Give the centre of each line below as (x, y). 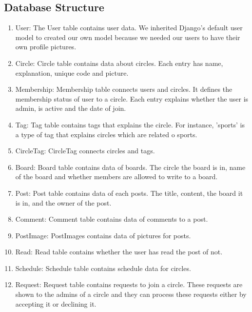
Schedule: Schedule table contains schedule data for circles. (103, 268)
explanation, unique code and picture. (72, 73)
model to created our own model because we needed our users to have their (128, 37)
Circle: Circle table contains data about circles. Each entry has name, (119, 63)
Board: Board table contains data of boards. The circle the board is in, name (130, 167)
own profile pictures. (46, 47)
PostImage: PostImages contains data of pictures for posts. (103, 235)
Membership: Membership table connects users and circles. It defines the (124, 89)
